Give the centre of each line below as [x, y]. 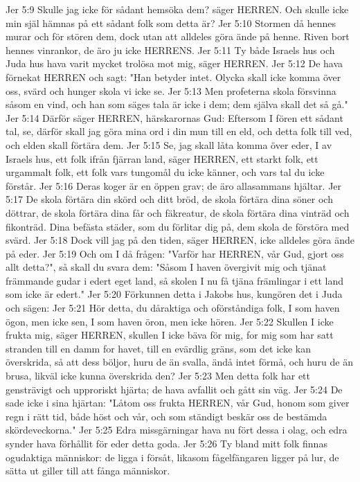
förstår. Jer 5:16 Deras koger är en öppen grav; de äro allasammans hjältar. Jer [174, 185]
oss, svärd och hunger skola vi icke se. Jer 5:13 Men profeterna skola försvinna [171, 90]
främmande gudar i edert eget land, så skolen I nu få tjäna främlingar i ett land [175, 280]
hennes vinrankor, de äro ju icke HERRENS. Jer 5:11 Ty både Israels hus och [170, 50]
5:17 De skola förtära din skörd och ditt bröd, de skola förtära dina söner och [169, 199]
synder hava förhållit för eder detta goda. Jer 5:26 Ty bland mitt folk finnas [166, 443]
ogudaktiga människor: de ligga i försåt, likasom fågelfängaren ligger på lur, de [172, 457]
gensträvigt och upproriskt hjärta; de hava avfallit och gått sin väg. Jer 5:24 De [174, 389]
